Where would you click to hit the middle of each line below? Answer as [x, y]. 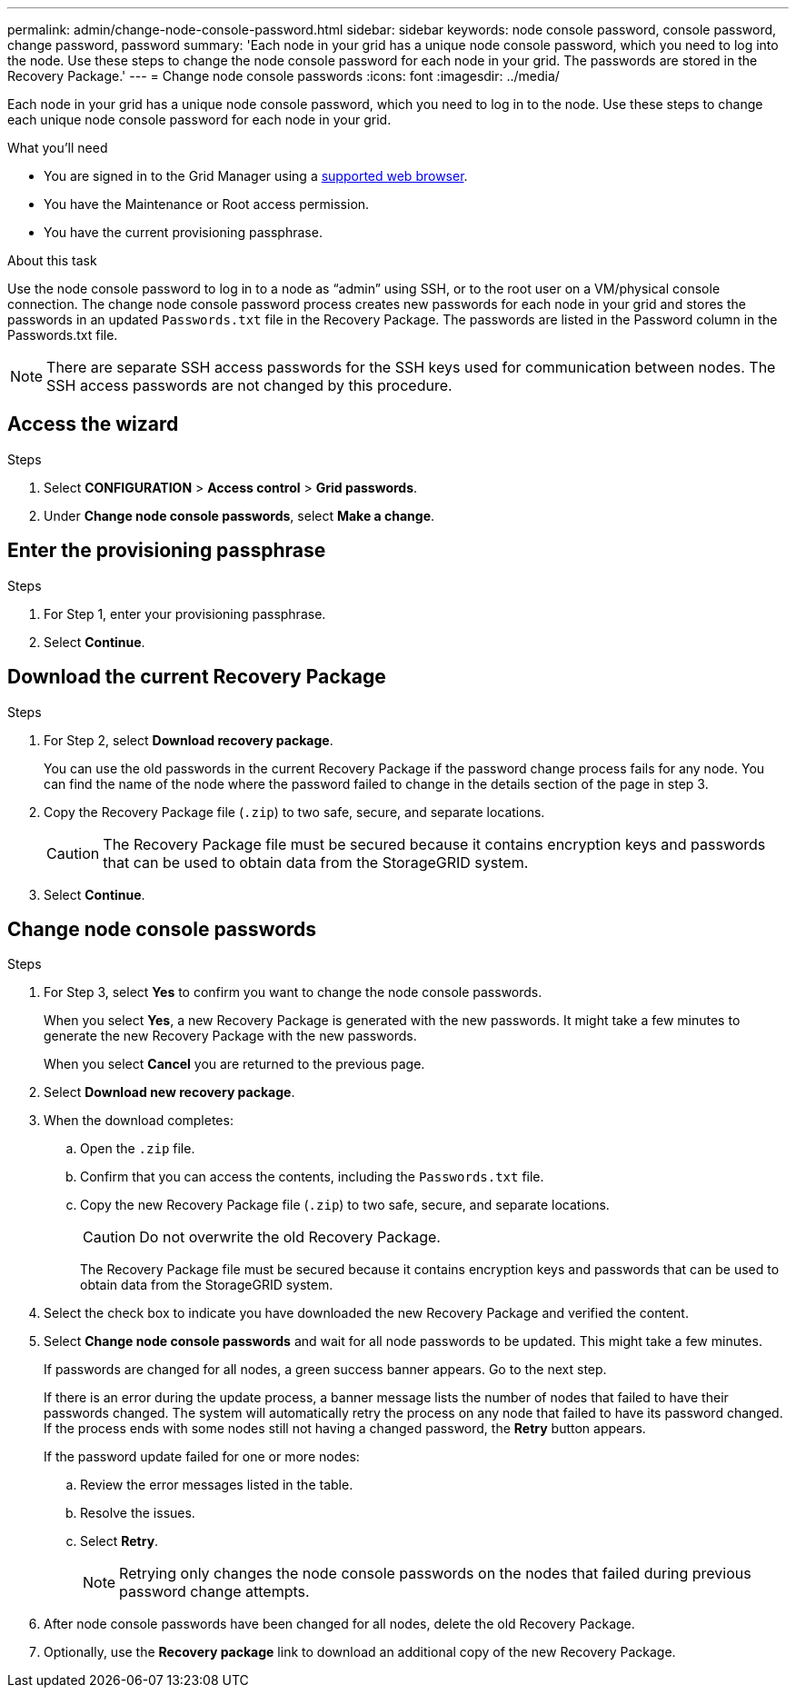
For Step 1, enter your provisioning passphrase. [185, 613]
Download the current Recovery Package [197, 677]
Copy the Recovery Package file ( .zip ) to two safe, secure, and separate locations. [294, 812]
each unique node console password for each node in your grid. [199, 120]
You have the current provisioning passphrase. [183, 232]
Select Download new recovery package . [169, 1092]
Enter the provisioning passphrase [167, 551]
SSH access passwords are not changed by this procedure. [249, 385]
